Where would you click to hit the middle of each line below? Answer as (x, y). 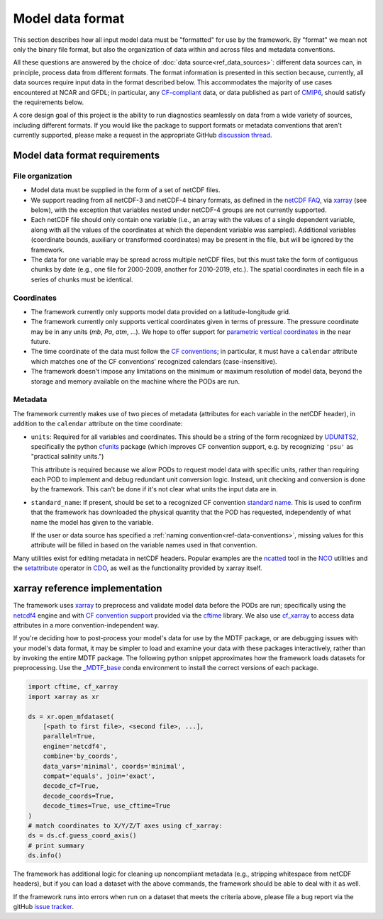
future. (41, 342)
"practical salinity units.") (67, 457)
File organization (43, 176)
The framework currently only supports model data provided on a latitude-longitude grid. (161, 311)
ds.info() (45, 856)
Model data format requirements (86, 155)
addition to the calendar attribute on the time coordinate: (98, 424)
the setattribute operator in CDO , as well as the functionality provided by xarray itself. (138, 568)
